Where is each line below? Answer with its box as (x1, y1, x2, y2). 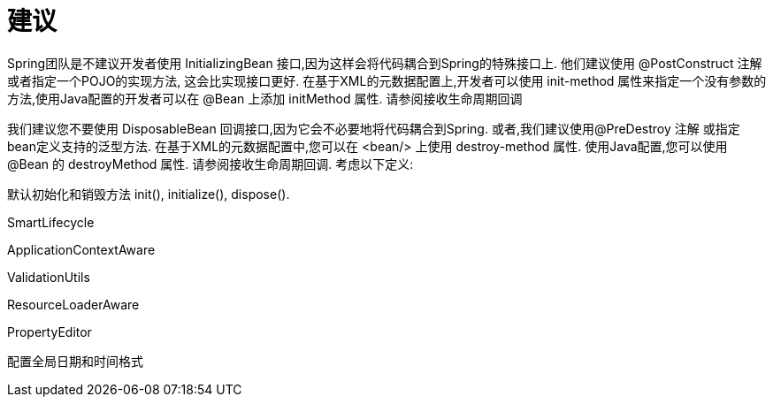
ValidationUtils (7, 269, 90, 285)
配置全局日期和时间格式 (7, 353, 143, 369)
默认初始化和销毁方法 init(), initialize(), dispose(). (7, 186, 290, 202)
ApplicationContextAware (7, 241, 156, 257)
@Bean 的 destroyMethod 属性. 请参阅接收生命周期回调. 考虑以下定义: (7, 156, 414, 172)
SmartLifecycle (7, 214, 95, 230)
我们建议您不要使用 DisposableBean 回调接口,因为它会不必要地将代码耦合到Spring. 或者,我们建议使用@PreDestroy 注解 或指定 (7, 120, 740, 136)
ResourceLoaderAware (7, 296, 140, 312)
